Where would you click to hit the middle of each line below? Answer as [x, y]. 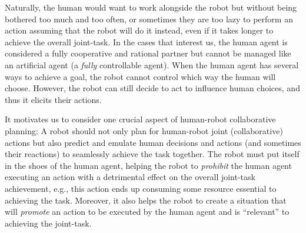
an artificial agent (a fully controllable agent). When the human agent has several [152, 64]
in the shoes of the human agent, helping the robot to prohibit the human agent [148, 165]
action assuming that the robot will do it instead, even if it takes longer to [139, 30]
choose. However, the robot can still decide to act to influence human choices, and [152, 88]
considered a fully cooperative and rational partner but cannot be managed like [148, 53]
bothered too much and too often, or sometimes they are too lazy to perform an [149, 19]
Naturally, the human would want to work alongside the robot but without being [151, 7]
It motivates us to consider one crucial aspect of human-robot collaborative [140, 119]
